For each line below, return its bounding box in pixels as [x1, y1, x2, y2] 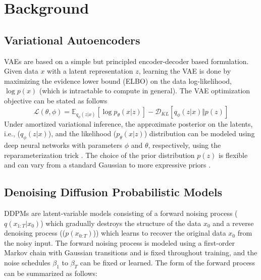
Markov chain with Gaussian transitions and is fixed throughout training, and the [4, 247, 257, 258]
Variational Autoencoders [4, 32, 140, 47]
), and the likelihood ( [48, 128, 117, 139]
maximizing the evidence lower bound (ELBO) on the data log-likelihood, [4, 75, 232, 86]
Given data [4, 66, 38, 76]
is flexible [218, 149, 248, 160]
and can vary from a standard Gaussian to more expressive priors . [4, 159, 211, 170]
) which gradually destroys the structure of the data [40, 217, 201, 228]
